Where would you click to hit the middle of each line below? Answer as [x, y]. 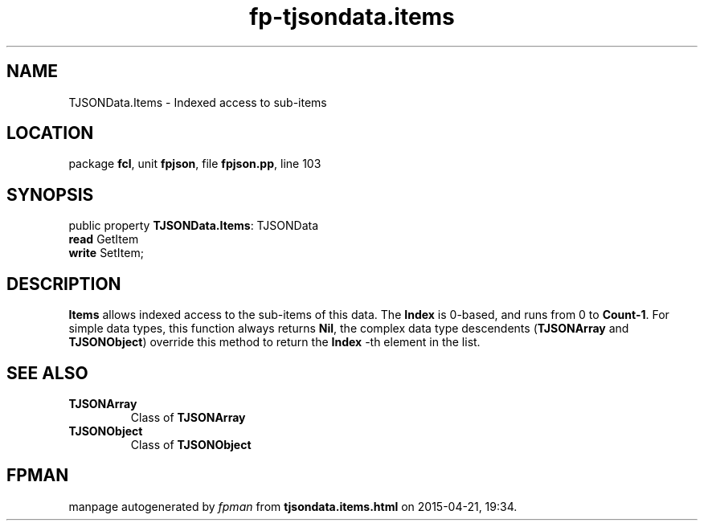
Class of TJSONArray [188, 417]
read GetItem [104, 239]
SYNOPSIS [50, 194]
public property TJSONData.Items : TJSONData [194, 226]
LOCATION [50, 133]
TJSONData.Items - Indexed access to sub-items [198, 102]
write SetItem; [106, 253]
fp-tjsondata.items [352, 17]
